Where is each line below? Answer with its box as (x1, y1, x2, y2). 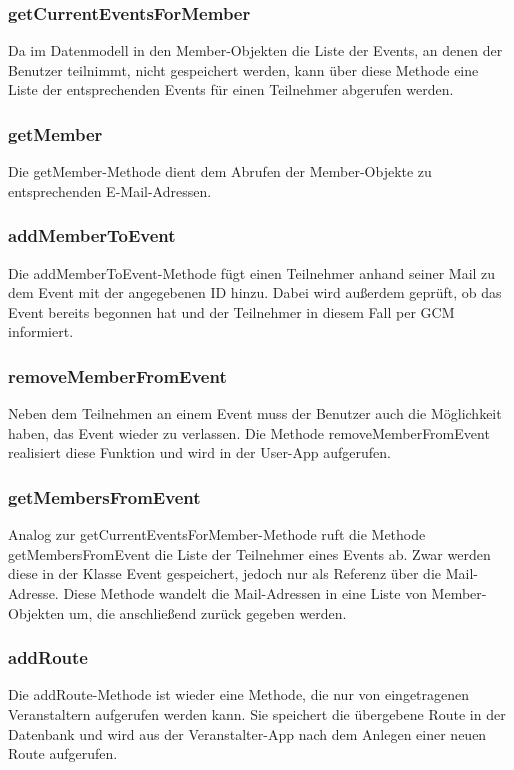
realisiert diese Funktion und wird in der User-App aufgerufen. (8, 442, 391, 463)
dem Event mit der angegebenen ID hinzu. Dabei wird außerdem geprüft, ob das (8, 282, 502, 303)
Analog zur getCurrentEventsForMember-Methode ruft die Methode (8, 524, 426, 545)
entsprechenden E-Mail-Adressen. (8, 180, 212, 201)
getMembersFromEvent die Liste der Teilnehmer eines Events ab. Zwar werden (8, 543, 491, 564)
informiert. (8, 321, 74, 342)
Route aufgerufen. (8, 743, 118, 764)
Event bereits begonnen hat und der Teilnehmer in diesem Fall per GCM (8, 301, 455, 322)
